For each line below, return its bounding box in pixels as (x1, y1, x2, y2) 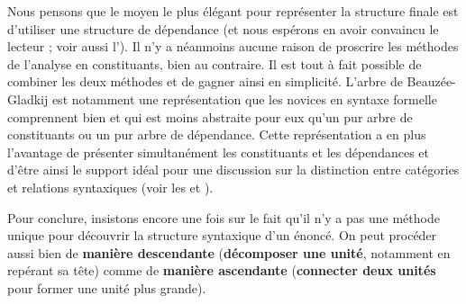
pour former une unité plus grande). (7, 278, 206, 297)
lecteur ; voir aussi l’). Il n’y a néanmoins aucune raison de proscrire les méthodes (7, 37, 459, 56)
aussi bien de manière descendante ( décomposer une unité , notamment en (7, 243, 451, 262)
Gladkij (7, 89, 49, 108)
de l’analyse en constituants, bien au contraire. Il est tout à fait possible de (7, 54, 422, 73)
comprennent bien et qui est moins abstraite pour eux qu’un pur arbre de (7, 107, 413, 126)
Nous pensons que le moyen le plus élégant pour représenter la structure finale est (7, 2, 459, 20)
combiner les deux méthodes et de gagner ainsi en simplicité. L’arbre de (7, 72, 403, 91)
